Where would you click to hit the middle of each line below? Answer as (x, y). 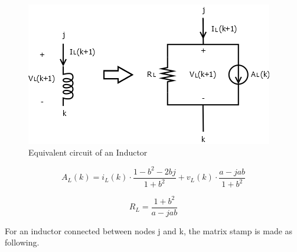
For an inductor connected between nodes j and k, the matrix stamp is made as (149, 230)
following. (22, 242)
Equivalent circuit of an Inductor (88, 152)
